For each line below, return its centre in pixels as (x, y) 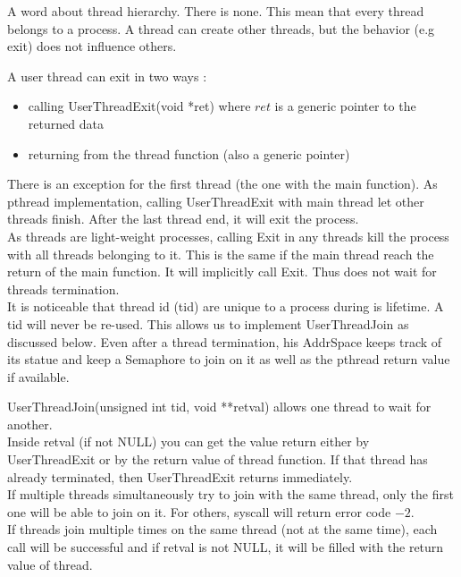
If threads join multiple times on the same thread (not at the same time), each (222, 529)
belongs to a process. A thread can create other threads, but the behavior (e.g (221, 28)
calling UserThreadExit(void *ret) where (139, 106)
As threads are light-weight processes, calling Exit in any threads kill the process (228, 236)
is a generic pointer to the (345, 106)
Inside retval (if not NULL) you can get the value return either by (189, 441)
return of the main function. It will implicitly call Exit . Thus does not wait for (222, 272)
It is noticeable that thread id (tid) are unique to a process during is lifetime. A (226, 306)
